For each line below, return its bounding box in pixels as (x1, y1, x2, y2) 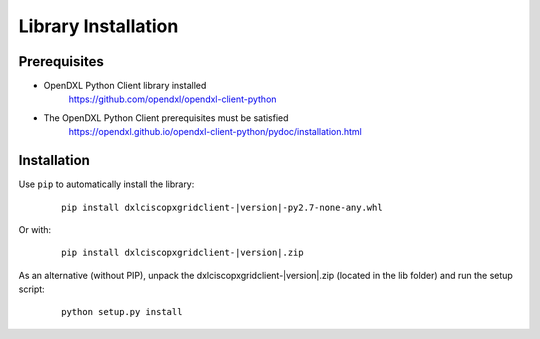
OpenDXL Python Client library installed (43, 80, 207, 92)
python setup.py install (61, 306, 183, 318)
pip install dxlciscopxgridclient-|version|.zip (61, 247, 304, 259)
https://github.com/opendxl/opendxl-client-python (68, 93, 277, 105)
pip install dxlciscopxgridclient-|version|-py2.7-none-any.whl (61, 201, 384, 213)
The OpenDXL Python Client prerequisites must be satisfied (43, 111, 289, 124)
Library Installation (18, 15, 179, 37)
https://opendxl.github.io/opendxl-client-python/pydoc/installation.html (68, 126, 362, 138)
